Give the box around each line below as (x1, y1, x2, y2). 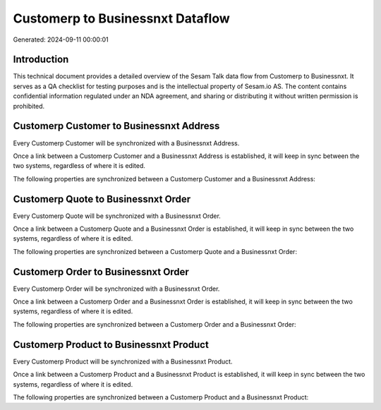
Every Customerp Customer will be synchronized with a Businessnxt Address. (13, 138, 240, 147)
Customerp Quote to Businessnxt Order (13, 193, 191, 205)
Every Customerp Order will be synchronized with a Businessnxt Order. (13, 284, 220, 293)
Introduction (13, 54, 69, 66)
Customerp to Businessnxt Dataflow (13, 11, 230, 26)
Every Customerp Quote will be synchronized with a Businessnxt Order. (13, 212, 222, 220)
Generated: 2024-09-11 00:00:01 (13, 35, 109, 44)
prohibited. (13, 102, 45, 110)
